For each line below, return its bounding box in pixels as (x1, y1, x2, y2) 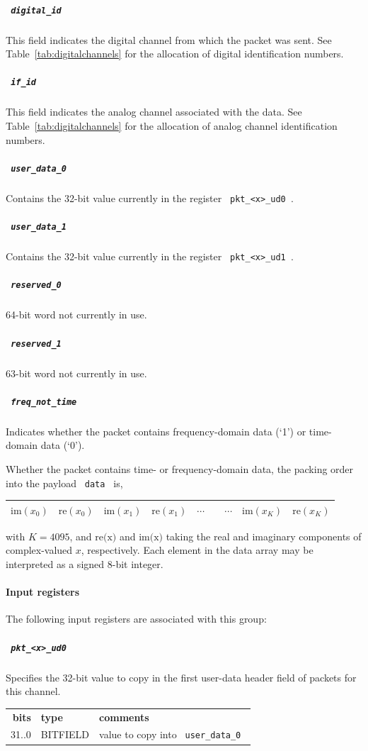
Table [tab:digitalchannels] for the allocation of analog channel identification (6, 118, 338, 133)
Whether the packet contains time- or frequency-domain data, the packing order (6, 462, 354, 477)
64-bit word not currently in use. (6, 307, 147, 322)
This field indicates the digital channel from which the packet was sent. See (6, 32, 332, 47)
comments (99, 709, 149, 724)
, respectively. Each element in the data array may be (81, 543, 314, 557)
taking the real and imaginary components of (166, 528, 362, 543)
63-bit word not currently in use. (6, 365, 147, 380)
